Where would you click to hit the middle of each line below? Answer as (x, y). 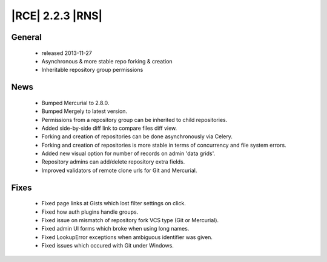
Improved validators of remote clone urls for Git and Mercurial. (119, 170)
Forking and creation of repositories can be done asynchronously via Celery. (137, 136)
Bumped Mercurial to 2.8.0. (75, 103)
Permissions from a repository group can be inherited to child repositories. (134, 120)
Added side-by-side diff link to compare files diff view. (109, 128)
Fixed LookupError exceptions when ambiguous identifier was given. (127, 237)
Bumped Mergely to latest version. (84, 111)
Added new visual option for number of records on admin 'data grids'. (128, 153)
